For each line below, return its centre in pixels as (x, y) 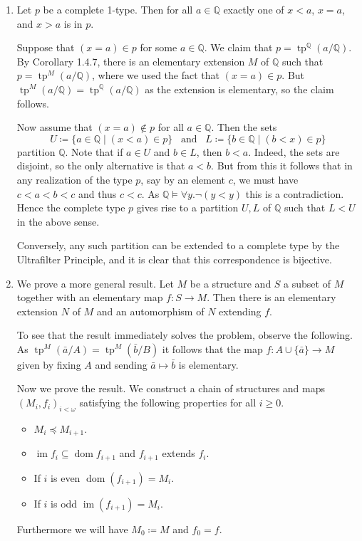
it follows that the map (212, 348)
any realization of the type (74, 179)
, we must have (265, 179)
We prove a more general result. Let (95, 283)
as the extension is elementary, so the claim (239, 89)
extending (240, 311)
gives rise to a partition (187, 208)
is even (66, 477)
